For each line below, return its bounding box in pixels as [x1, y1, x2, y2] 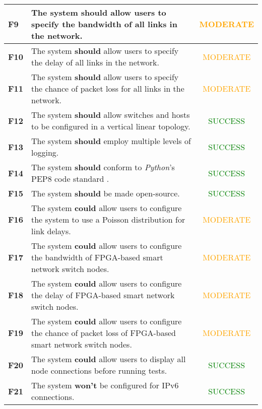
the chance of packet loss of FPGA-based [31, 327, 176, 338]
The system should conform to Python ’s [31, 161, 175, 173]
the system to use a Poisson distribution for [31, 214, 185, 225]
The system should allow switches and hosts [31, 109, 190, 120]
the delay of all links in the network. [31, 56, 159, 68]
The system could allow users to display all [31, 353, 186, 365]
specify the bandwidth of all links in [31, 18, 177, 30]
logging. [31, 147, 59, 158]
